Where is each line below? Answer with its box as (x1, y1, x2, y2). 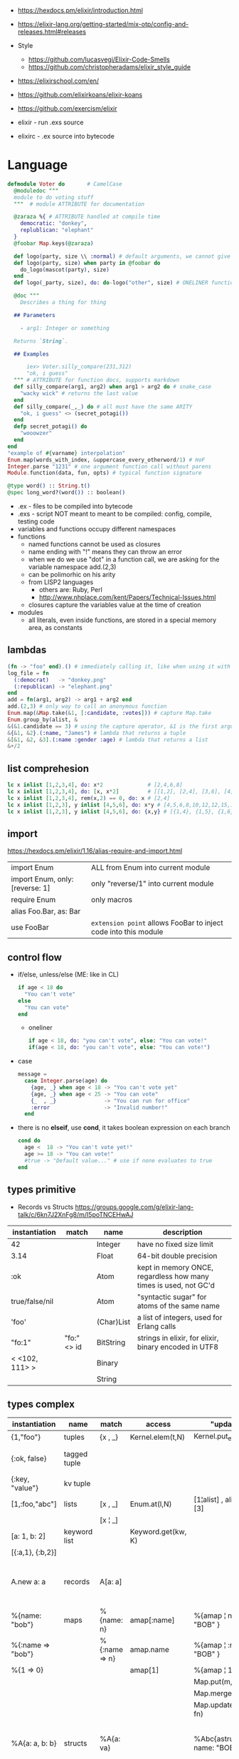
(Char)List (96, 1317, 130, 1327)
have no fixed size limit (137, 1239, 213, 1249)
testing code (17, 517, 55, 526)
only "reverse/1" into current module (91, 878, 214, 888)
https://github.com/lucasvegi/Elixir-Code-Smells (28, 55, 171, 64)
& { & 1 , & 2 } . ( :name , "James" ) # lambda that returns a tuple (7, 729, 186, 736)
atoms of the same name (137, 1301, 221, 1311)
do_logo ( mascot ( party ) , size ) (20, 266, 110, 274)
